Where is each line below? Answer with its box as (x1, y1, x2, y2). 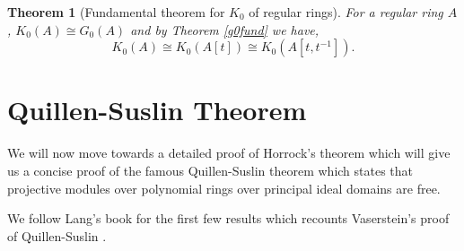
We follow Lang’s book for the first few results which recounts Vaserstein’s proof (7, 209, 450, 228)
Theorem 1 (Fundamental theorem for (7, 3, 225, 21)
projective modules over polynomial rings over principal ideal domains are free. (7, 178, 441, 197)
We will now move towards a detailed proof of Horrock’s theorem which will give (7, 143, 451, 162)
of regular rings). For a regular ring (249, 3, 443, 21)
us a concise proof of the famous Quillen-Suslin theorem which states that (7, 160, 414, 179)
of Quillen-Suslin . (7, 226, 107, 245)
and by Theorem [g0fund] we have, (130, 20, 320, 39)
